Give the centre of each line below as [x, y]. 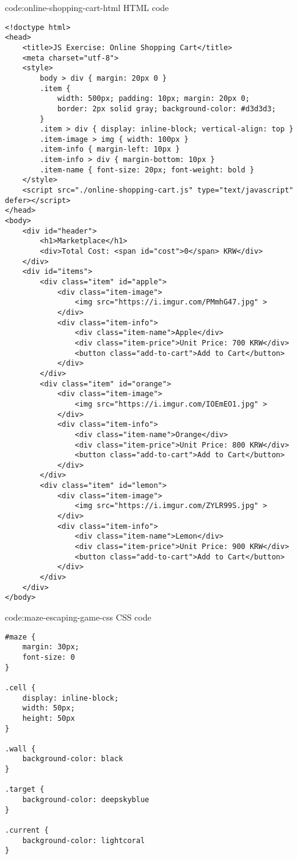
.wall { [20, 749]
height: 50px [49, 718]
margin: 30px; [51, 647]
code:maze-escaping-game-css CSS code [78, 617]
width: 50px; [49, 708]
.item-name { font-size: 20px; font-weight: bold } [147, 170]
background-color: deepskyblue [86, 800]
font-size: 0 [49, 657]
